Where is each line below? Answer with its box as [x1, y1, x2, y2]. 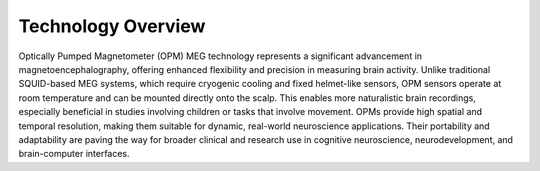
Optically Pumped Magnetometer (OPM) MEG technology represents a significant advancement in [18, 50, 423, 62]
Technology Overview [18, 15, 206, 37]
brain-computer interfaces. [18, 148, 130, 160]
